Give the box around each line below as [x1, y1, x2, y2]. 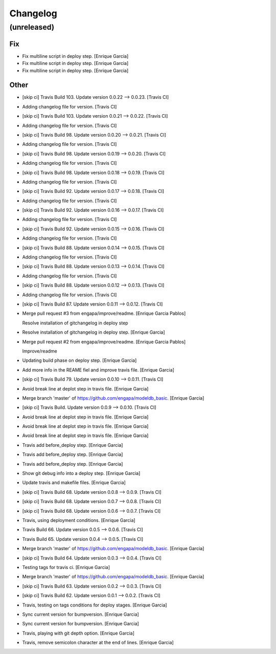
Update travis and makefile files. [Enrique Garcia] [22, 479, 126, 486]
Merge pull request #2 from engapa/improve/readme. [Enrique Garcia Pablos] [22, 338, 186, 345]
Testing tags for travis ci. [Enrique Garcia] [22, 564, 110, 570]
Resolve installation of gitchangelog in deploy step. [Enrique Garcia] [22, 329, 166, 335]
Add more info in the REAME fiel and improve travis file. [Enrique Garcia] [22, 366, 175, 373]
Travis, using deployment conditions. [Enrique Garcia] [22, 517, 135, 523]
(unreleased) [9, 23, 55, 32]
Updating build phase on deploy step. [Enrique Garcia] [22, 357, 137, 363]
